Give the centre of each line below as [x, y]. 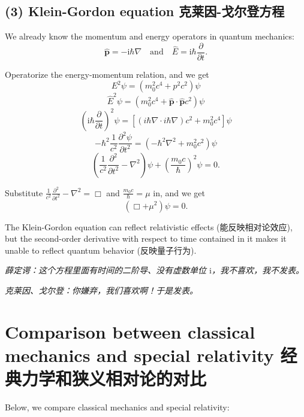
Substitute [24, 192]
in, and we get [179, 192]
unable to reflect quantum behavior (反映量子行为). [101, 250]
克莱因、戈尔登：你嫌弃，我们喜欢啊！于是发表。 [101, 290]
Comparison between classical [130, 331]
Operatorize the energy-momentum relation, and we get [107, 74]
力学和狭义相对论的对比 [114, 378]
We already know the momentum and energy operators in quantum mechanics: [150, 36]
